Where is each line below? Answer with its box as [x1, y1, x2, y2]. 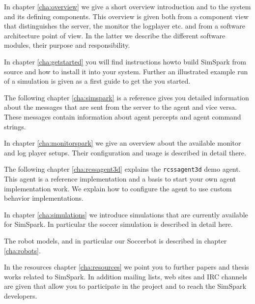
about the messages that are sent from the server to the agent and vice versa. [4, 102, 237, 112]
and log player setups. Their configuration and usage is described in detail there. [4, 147, 246, 157]
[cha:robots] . [4, 245, 41, 255]
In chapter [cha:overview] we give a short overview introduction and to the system [4, 1, 251, 11]
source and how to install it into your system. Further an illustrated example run [4, 66, 248, 76]
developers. [4, 290, 37, 301]
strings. [4, 121, 26, 131]
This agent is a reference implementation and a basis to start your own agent [4, 173, 236, 183]
